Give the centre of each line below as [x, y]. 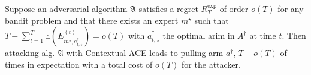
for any [291, 8]
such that [212, 20]
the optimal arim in [199, 35]
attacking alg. [30, 53]
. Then [294, 35]
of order [234, 8]
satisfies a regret [168, 8]
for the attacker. [211, 64]
